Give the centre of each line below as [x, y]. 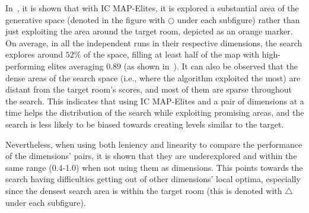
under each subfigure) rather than [238, 19]
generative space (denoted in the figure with [85, 19]
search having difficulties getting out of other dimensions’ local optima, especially [153, 179]
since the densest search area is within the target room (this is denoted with [144, 190]
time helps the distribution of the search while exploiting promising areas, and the [155, 112]
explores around [34, 54]
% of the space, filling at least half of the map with [167, 54]
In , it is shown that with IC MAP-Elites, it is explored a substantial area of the [152, 8]
